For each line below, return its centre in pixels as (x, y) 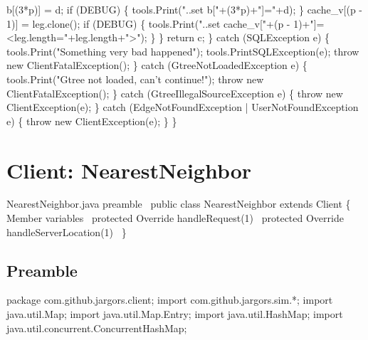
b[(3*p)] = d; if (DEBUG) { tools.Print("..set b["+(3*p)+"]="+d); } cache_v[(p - (185, 9)
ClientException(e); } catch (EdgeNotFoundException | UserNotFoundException (183, 107)
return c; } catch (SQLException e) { (248, 37)
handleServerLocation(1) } (67, 232)
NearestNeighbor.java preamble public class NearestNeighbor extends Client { (179, 204)
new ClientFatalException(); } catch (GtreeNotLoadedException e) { (157, 65)
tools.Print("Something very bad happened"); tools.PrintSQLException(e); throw (183, 51)
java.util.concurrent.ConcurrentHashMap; (97, 328)
